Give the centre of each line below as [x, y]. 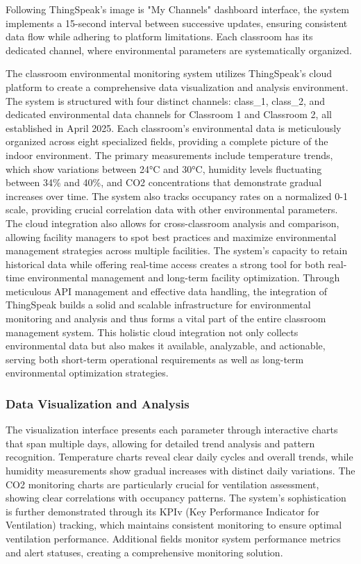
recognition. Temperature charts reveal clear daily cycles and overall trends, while [179, 457]
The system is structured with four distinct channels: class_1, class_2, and [166, 100]
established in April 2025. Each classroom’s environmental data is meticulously [174, 127]
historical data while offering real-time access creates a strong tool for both [165, 264]
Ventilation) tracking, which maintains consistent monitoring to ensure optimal [174, 525]
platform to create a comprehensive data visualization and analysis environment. [177, 86]
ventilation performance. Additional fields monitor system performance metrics [173, 538]
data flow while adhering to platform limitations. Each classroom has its [159, 36]
